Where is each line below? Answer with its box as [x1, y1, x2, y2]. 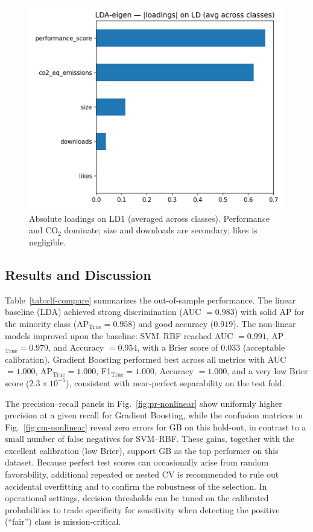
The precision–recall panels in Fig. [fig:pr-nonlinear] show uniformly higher [5, 397, 282, 409]
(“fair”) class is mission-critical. [5, 515, 121, 528]
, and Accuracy [48, 341, 104, 354]
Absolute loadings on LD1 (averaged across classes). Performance [29, 212, 270, 224]
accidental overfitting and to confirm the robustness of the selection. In [5, 479, 267, 492]
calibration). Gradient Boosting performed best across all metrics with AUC [5, 352, 286, 365]
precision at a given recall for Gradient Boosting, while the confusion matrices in [5, 409, 303, 421]
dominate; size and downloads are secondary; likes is [64, 224, 258, 236]
